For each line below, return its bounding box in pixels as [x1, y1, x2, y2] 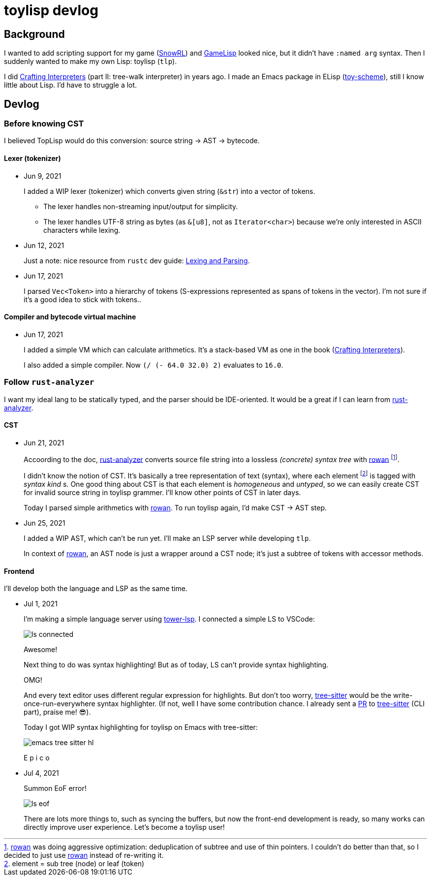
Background [4, 28, 65, 40]
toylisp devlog [4, 2, 98, 19]
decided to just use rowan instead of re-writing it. [4, 851, 164, 860]
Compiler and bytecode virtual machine [4, 313, 136, 321]
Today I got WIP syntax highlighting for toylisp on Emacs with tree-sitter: [24, 723, 258, 732]
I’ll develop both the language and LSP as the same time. [4, 584, 187, 593]
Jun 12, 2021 [24, 241, 64, 250]
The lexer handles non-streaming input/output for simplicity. [43, 202, 238, 211]
